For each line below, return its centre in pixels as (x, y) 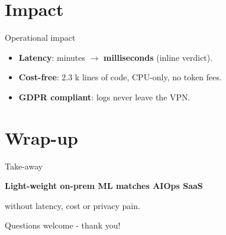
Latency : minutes (52, 57)
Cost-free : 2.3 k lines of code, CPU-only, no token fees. (120, 77)
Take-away (24, 166)
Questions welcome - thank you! (63, 225)
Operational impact (40, 37)
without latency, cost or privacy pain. (72, 205)
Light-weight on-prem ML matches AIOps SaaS (104, 186)
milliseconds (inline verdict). (158, 57)
